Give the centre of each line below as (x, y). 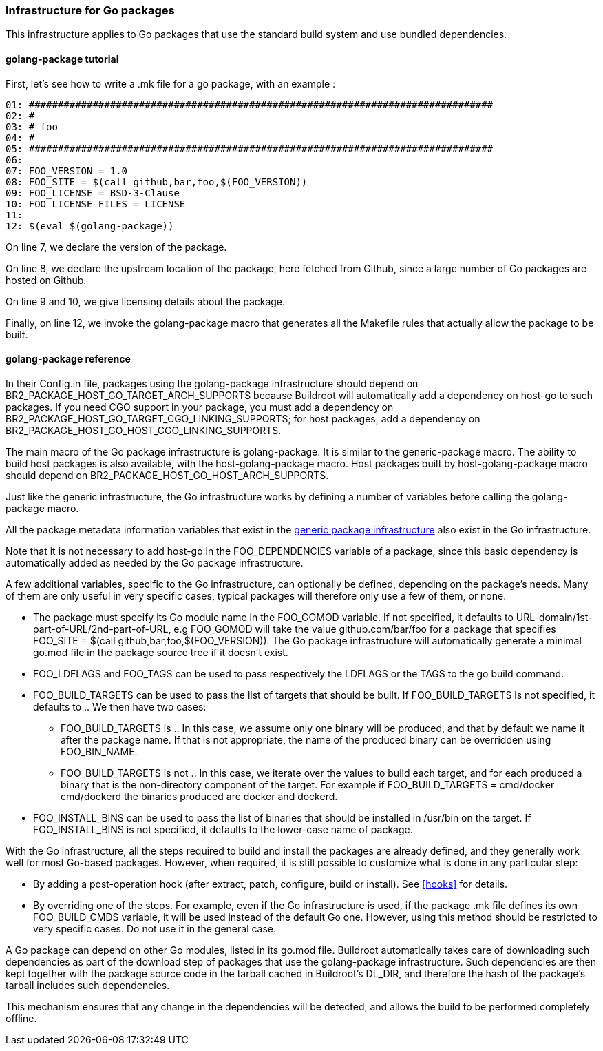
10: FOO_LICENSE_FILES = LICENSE (96, 204)
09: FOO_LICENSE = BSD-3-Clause (93, 193)
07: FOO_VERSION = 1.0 (67, 171)
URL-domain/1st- (554, 617)
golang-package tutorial (62, 59)
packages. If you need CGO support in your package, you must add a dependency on (200, 407)
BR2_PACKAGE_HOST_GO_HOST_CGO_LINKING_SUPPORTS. (144, 430)
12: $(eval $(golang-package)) (90, 226)
